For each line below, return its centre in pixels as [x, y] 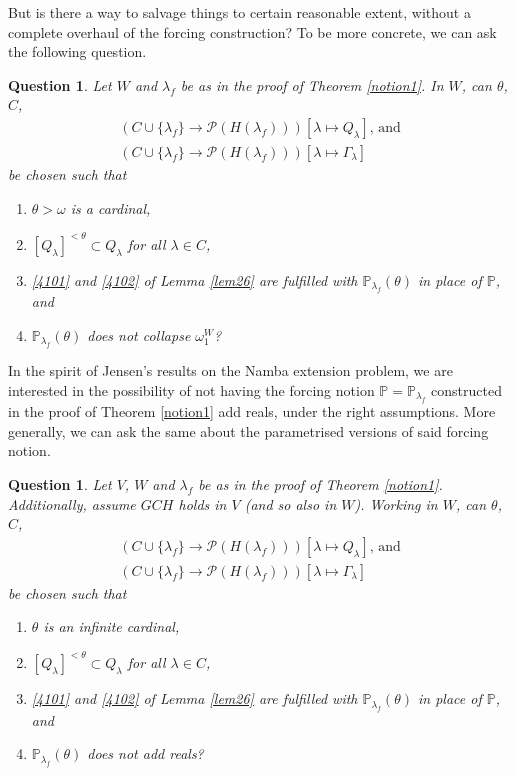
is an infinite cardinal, [111, 626]
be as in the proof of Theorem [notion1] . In [312, 84]
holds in [202, 503]
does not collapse [139, 334]
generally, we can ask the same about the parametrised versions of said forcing [248, 430]
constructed [466, 389]
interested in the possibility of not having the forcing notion [191, 389]
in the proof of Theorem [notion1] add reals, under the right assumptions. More [252, 411]
